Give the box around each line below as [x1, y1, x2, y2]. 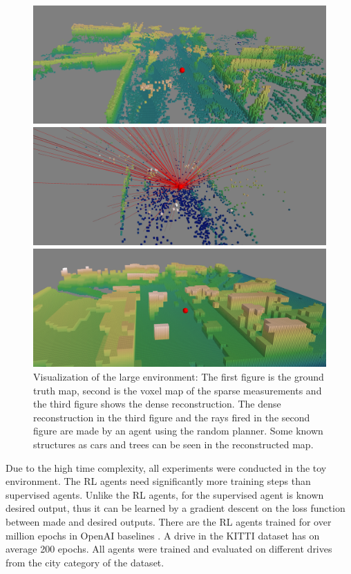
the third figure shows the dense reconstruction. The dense [33, 396, 281, 411]
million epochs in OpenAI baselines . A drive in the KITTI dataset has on [6, 528, 320, 542]
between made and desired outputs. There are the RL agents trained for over [6, 514, 332, 528]
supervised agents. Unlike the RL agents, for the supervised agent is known [6, 487, 324, 501]
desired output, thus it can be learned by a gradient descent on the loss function [6, 501, 345, 515]
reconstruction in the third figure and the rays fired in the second [33, 410, 310, 424]
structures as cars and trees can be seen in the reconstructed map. [33, 437, 314, 452]
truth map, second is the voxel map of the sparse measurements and [33, 383, 322, 397]
